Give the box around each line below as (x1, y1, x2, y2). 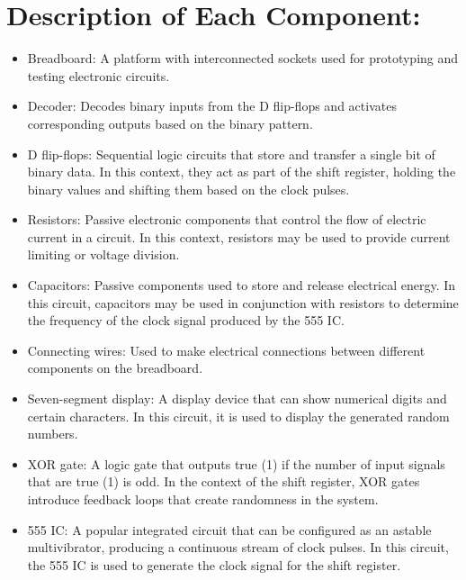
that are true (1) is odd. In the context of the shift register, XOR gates (27, 472, 420, 491)
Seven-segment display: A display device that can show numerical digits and (27, 389, 447, 408)
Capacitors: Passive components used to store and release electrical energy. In (27, 276, 456, 295)
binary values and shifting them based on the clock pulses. (27, 179, 350, 198)
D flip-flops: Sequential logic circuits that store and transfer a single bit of (27, 144, 435, 163)
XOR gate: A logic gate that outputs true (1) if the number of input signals (27, 454, 445, 473)
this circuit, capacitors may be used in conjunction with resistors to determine (27, 293, 459, 312)
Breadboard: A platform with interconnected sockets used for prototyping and (27, 49, 459, 68)
